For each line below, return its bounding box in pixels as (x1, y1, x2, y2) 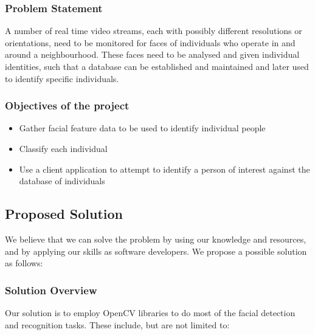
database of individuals (19, 174, 105, 187)
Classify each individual (19, 142, 108, 154)
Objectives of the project (5, 98, 130, 113)
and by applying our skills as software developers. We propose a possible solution (5, 244, 307, 257)
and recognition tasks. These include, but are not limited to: (5, 318, 230, 331)
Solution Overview (5, 282, 97, 297)
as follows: (5, 257, 43, 269)
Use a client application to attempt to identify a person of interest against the (19, 162, 310, 175)
